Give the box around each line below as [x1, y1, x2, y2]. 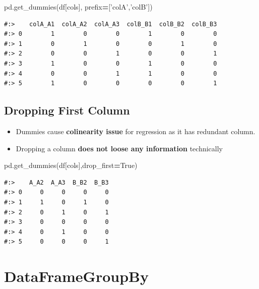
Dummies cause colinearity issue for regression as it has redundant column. [16, 126, 255, 136]
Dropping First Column [4, 102, 130, 118]
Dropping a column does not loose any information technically [16, 143, 223, 153]
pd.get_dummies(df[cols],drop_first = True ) [4, 160, 138, 170]
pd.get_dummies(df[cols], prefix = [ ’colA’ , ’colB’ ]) [4, 2, 153, 12]
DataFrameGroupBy [4, 266, 149, 286]
